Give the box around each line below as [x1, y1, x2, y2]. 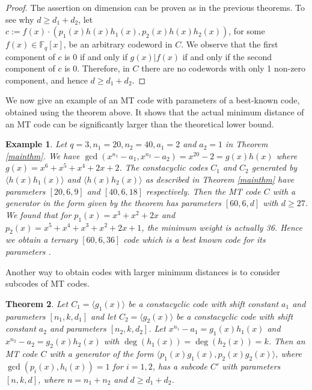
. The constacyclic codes [119, 161, 208, 174]
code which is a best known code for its [123, 233, 266, 246]
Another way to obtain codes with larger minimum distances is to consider [5, 265, 281, 278]
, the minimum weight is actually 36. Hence [141, 221, 303, 233]
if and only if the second [182, 50, 272, 62]
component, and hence [5, 73, 88, 86]
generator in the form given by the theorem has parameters [5, 197, 221, 209]
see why [5, 13, 34, 25]
